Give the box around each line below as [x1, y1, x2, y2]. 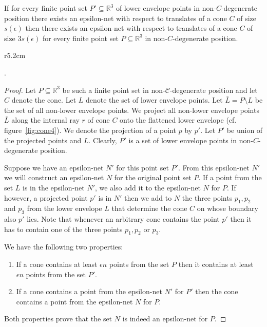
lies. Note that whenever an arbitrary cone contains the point [27, 214, 220, 224]
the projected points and [4, 134, 82, 145]
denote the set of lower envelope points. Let [85, 94, 223, 105]
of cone [87, 114, 110, 125]
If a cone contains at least [16, 259, 98, 270]
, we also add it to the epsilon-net [95, 182, 201, 193]
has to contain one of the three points [4, 223, 123, 234]
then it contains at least [178, 259, 254, 270]
